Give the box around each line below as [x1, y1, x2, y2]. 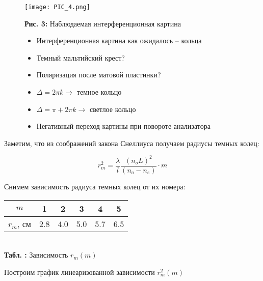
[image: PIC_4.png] [24, 4, 90, 11]
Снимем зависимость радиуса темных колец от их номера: [4, 181, 186, 191]
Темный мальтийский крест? [36, 52, 125, 63]
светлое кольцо [89, 103, 136, 114]
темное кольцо [76, 87, 122, 97]
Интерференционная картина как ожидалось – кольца [36, 35, 202, 46]
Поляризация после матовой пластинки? [36, 69, 161, 80]
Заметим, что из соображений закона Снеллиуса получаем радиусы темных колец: [4, 137, 259, 148]
